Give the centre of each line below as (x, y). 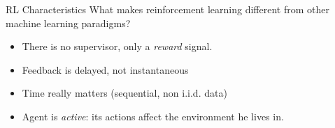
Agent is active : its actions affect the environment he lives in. (153, 116)
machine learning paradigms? (68, 23)
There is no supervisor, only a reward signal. (117, 46)
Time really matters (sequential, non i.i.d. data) (124, 93)
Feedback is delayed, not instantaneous (105, 69)
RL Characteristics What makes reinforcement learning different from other (167, 9)
